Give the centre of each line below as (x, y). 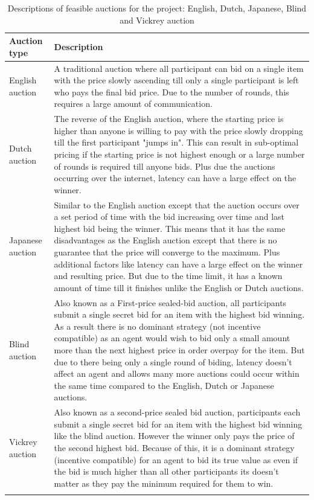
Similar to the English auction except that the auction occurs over (177, 204)
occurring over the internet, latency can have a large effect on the (175, 178)
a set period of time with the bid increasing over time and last (169, 216)
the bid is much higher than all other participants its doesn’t (166, 471)
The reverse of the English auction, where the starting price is (169, 119)
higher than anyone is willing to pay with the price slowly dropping (178, 130)
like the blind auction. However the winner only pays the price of (174, 436)
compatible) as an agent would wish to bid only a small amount (172, 338)
